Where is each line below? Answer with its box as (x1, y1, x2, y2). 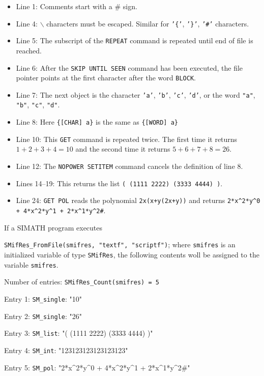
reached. (16, 45, 42, 55)
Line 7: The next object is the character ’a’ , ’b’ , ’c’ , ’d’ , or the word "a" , (16, 89, 255, 100)
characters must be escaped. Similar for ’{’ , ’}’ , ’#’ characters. (46, 18, 249, 28)
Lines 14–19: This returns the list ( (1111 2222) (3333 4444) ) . (16, 178, 223, 188)
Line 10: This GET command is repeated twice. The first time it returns (16, 133, 238, 144)
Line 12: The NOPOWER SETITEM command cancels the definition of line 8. (16, 161, 243, 171)
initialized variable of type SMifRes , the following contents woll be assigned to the (4, 249, 259, 259)
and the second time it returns (75, 143, 170, 154)
